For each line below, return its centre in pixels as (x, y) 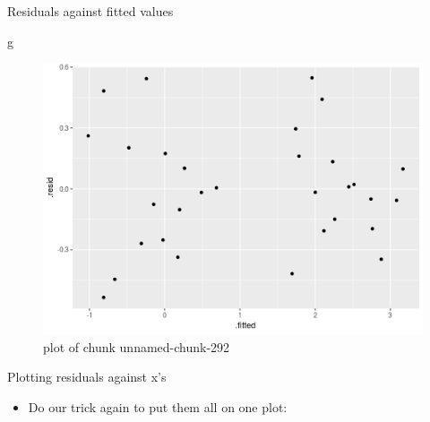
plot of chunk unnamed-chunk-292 (137, 346)
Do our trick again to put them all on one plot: (158, 406)
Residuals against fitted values (90, 11)
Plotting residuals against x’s (87, 377)
